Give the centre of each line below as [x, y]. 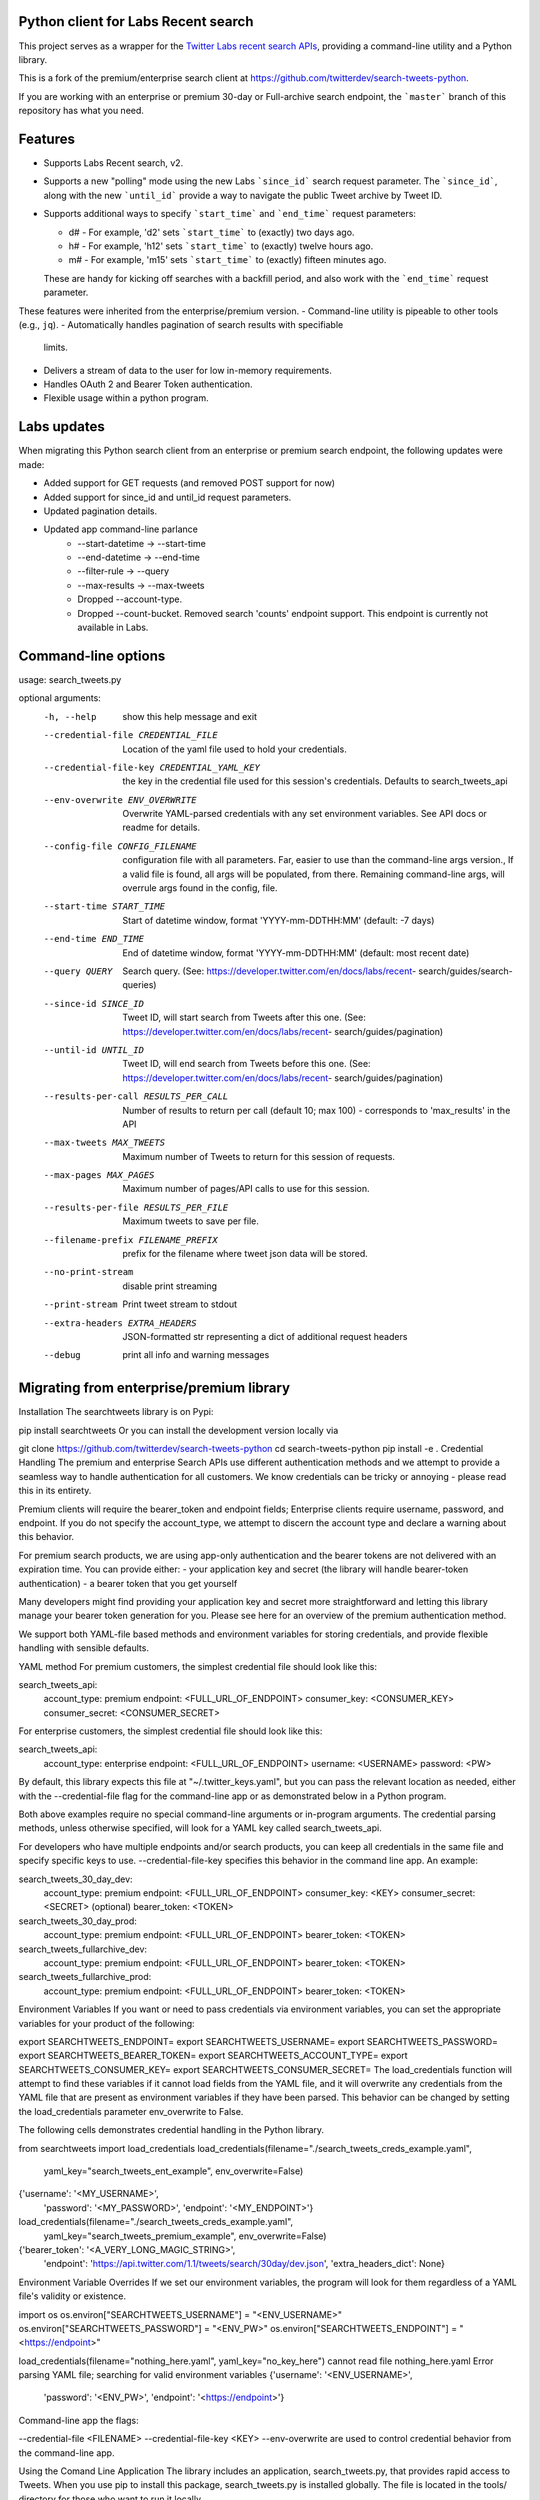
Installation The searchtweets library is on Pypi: [116, 1412]
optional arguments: [60, 698]
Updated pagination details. [100, 511]
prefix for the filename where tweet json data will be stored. [245, 1254]
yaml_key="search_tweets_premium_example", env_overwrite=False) [185, 2236]
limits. [56, 347]
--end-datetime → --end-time [138, 557]
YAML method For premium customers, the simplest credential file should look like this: [198, 1666]
